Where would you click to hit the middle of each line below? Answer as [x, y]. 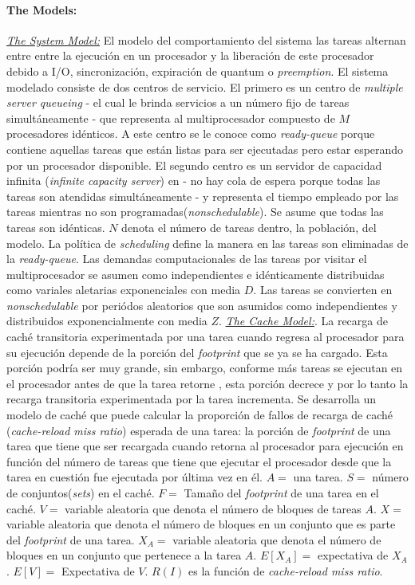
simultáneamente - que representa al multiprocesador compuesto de [171, 118]
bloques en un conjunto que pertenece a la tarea [124, 555]
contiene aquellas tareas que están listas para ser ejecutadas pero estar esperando [205, 149]
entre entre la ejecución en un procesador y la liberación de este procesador [190, 55]
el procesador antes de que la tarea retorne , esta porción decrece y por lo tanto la [207, 383]
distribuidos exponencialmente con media [107, 321]
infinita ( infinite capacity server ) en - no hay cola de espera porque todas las [194, 181]
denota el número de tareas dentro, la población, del [249, 227]
